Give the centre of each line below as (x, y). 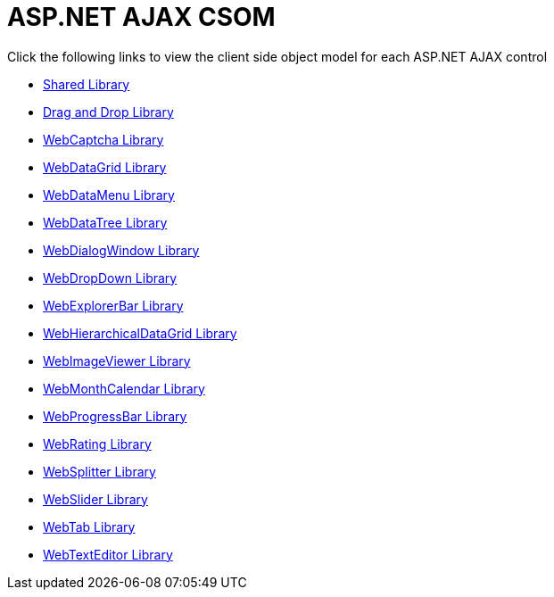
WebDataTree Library (105, 222)
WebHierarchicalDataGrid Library (140, 333)
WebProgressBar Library (115, 416)
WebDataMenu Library (109, 195)
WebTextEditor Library (108, 554)
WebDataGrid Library (105, 167)
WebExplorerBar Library (113, 305)
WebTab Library (89, 527)
